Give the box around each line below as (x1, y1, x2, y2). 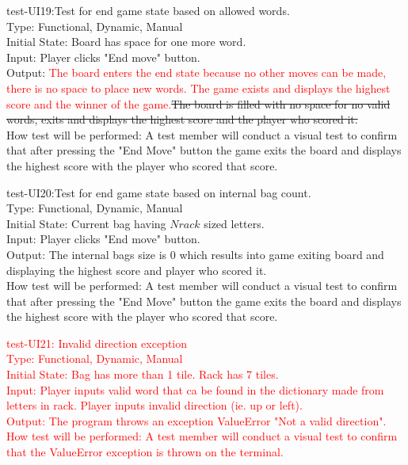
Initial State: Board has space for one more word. (6, 33, 246, 50)
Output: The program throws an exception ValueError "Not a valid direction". (6, 412, 387, 429)
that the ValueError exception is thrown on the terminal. (6, 444, 284, 460)
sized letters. (204, 215, 265, 231)
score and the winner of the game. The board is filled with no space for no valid (6, 95, 391, 112)
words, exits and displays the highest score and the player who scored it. (6, 111, 358, 128)
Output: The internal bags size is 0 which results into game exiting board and (6, 246, 384, 262)
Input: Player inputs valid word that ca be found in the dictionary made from (6, 381, 384, 398)
